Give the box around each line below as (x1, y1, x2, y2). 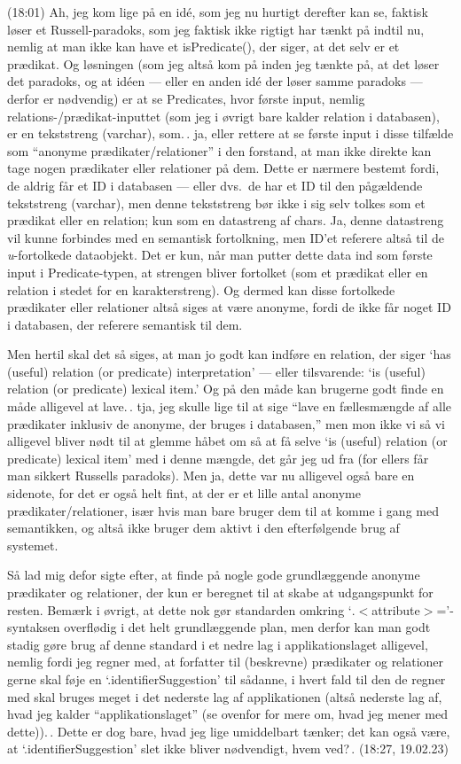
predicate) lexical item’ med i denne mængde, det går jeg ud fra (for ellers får (7, 448, 429, 467)
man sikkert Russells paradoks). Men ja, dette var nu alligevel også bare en (7, 466, 415, 485)
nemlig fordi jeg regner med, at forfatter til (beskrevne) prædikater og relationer (7, 652, 444, 671)
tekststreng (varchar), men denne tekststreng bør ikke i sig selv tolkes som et (7, 193, 426, 212)
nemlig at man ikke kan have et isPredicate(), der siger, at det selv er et (7, 37, 400, 56)
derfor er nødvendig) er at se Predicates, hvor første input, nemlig (7, 89, 365, 107)
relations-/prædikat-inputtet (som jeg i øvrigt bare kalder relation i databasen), (7, 106, 440, 125)
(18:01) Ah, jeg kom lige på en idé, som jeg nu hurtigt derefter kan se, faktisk (7, 3, 428, 20)
